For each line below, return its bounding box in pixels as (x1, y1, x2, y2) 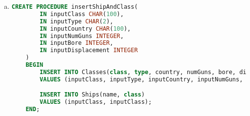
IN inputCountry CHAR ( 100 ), (40, 25, 131, 32)
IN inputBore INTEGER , (40, 39, 114, 47)
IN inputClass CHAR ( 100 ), (40, 10, 124, 18)
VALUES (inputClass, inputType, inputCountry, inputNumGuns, (40, 76, 243, 83)
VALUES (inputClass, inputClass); (40, 98, 152, 106)
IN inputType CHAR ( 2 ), (40, 18, 114, 25)
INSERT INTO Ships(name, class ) (40, 91, 145, 98)
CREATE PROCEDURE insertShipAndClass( (11, 3, 138, 10)
